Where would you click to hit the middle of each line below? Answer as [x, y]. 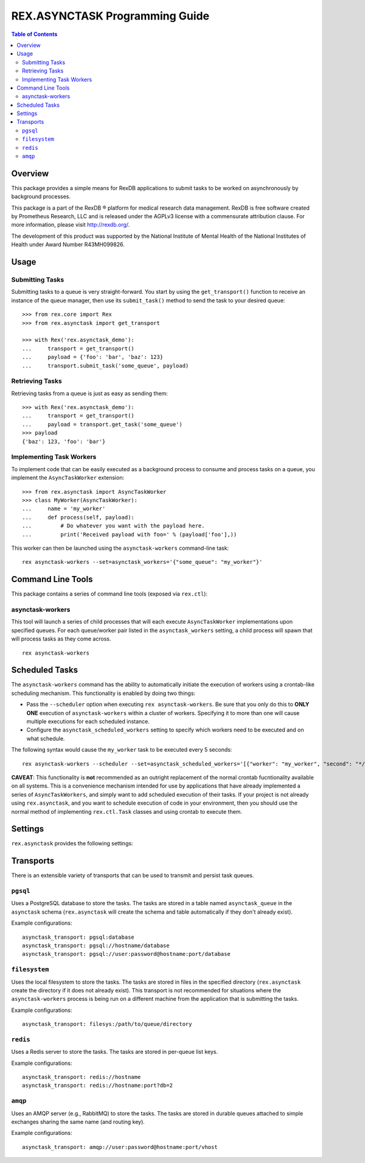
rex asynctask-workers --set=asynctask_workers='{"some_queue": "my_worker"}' [142, 562]
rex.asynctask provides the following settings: [72, 844]
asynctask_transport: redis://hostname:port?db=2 [98, 1086]
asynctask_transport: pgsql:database [78, 937]
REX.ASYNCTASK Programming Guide [110, 16]
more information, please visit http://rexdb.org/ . [71, 225]
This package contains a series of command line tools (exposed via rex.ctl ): [109, 594]
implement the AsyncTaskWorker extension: [68, 478]
